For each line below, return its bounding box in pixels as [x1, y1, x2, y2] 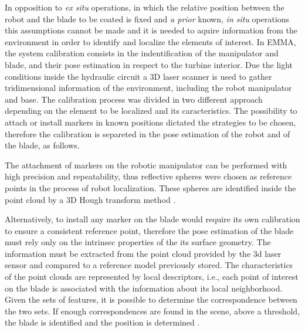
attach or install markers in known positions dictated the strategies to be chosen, [5, 116, 296, 128]
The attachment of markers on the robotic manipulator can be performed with [5, 158, 287, 171]
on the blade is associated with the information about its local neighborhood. [5, 282, 283, 294]
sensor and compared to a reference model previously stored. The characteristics [5, 259, 293, 271]
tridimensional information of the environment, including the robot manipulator [5, 82, 292, 94]
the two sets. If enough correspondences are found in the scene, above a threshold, [5, 304, 300, 317]
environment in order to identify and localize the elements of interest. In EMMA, [5, 35, 296, 48]
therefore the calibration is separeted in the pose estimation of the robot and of [5, 127, 290, 140]
